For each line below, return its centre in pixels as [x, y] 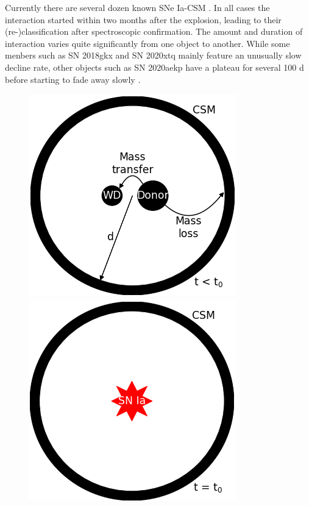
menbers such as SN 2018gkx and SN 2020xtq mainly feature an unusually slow [153, 55]
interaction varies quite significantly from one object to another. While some [147, 43]
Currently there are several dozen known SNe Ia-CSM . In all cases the [137, 7]
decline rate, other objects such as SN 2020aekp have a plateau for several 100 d [154, 67]
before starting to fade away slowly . [73, 79]
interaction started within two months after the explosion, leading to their [143, 19]
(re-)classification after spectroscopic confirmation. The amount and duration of [154, 31]
